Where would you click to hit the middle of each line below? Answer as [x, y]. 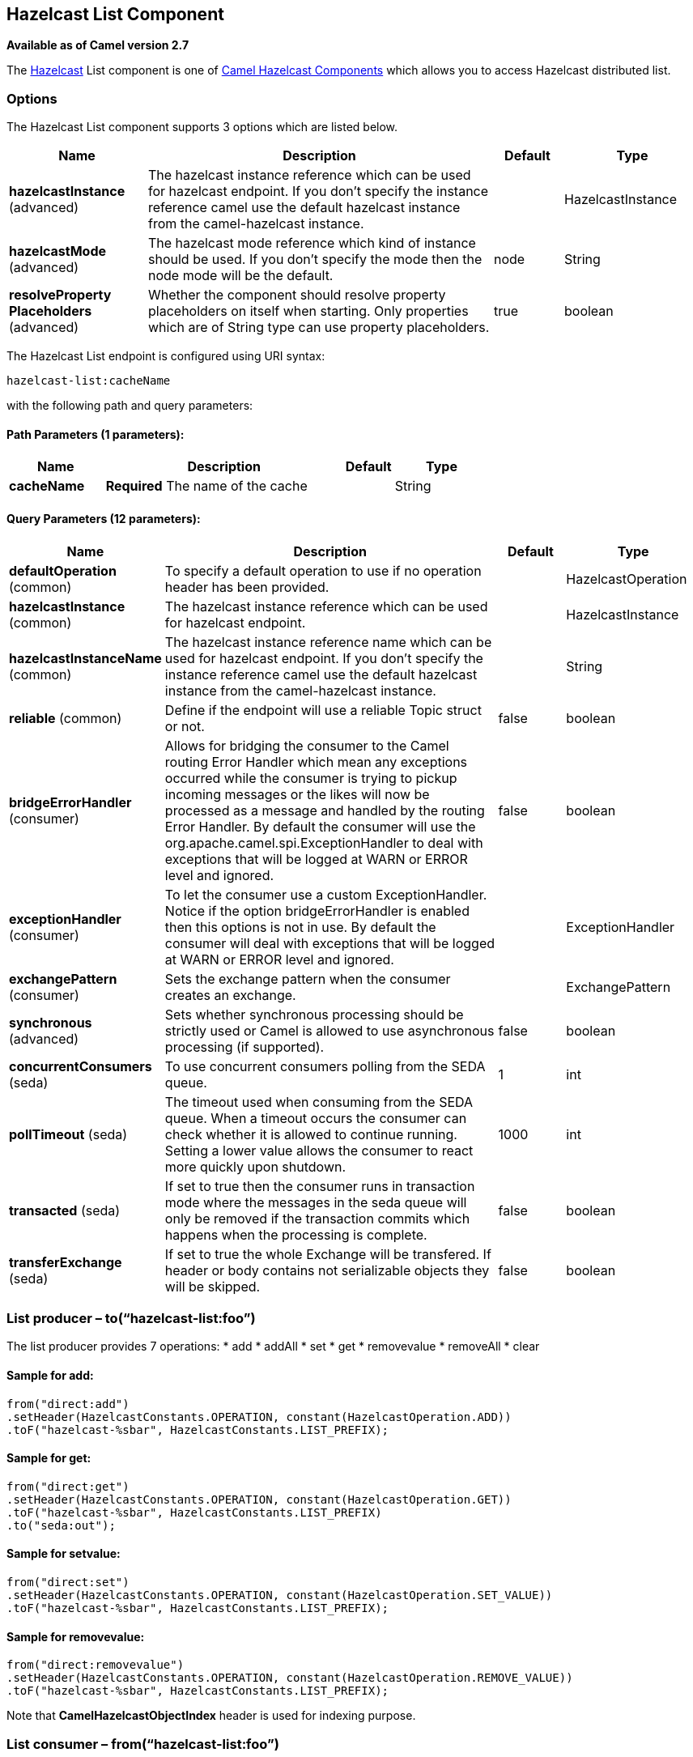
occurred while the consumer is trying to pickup [311, 778]
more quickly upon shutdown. [255, 1166]
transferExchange [66, 1262]
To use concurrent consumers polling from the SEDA [325, 1066]
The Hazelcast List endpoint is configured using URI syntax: [166, 356]
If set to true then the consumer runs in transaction [320, 1186]
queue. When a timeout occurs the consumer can [316, 1118]
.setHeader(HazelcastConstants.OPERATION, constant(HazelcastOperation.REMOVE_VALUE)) [290, 1678]
